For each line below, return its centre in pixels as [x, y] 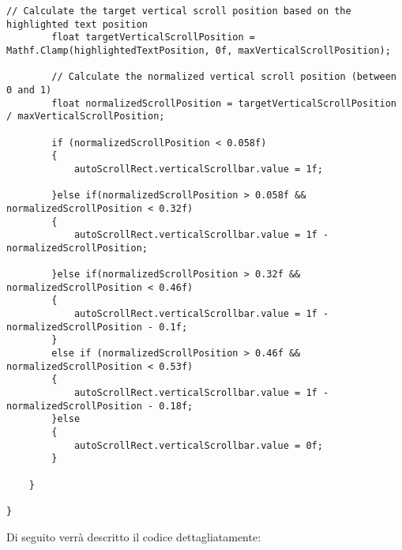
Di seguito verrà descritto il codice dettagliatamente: [134, 536]
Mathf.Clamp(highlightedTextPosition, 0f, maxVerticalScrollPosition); [199, 50]
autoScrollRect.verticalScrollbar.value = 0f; [198, 445]
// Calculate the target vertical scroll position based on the [179, 11]
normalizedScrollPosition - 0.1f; [97, 327]
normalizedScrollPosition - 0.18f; [100, 406]
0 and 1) [29, 90]
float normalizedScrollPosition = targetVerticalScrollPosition [224, 103]
